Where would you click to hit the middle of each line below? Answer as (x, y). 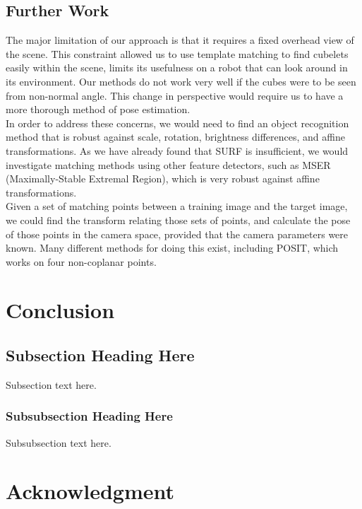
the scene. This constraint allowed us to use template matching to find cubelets (177, 53)
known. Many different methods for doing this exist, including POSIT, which (172, 248)
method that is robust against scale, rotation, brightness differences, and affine (175, 137)
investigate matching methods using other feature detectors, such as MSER (168, 164)
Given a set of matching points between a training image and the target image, (177, 206)
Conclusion (60, 310)
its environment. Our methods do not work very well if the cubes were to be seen (181, 81)
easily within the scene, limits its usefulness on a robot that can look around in (177, 68)
